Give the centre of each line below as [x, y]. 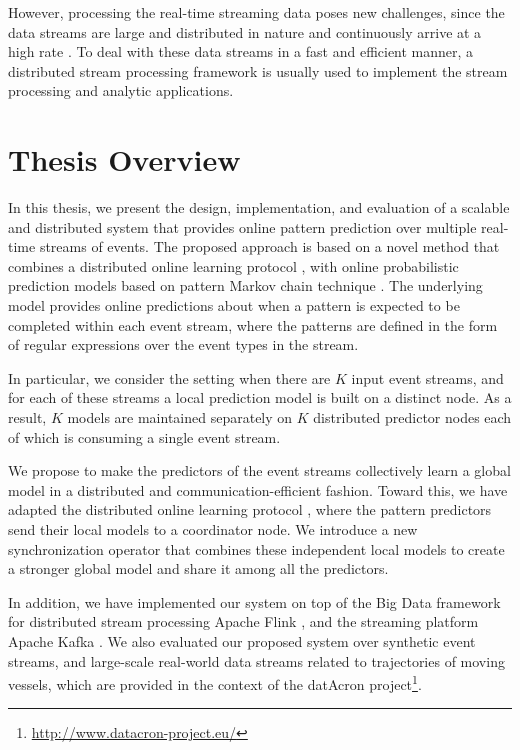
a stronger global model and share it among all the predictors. [198, 568]
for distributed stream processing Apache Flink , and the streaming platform [243, 621]
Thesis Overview [124, 159]
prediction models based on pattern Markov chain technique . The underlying [245, 285]
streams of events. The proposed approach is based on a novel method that [269, 246]
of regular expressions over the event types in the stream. [183, 344]
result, [27, 417]
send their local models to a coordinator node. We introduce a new [213, 529]
